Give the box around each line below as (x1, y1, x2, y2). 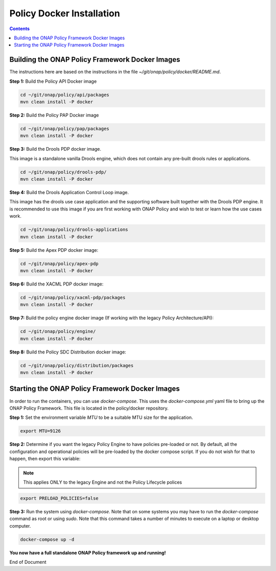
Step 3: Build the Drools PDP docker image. (9, 146, 102, 152)
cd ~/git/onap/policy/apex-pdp (20, 260, 99, 267)
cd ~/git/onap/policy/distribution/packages (20, 363, 134, 368)
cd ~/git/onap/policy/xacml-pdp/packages (20, 294, 126, 300)
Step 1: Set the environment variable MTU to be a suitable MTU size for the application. (9, 414, 193, 421)
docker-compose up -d (20, 536, 75, 542)
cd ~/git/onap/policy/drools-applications (20, 227, 128, 232)
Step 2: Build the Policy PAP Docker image (9, 112, 99, 118)
